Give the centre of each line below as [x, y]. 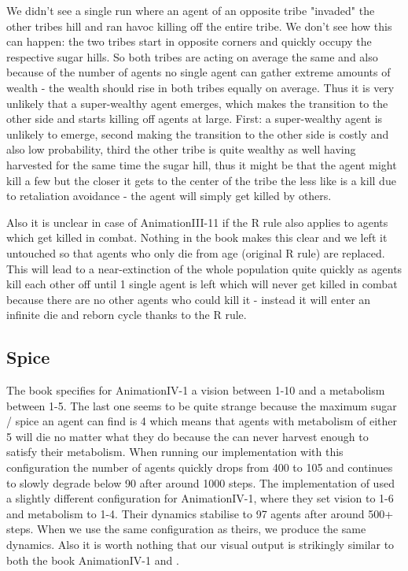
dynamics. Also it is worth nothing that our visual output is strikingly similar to [200, 545]
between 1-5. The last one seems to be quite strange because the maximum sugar [202, 405]
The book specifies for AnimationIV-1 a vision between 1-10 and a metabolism [196, 390]
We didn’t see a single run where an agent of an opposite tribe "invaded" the [191, 10]
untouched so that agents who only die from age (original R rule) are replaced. [196, 252]
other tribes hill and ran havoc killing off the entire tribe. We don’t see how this [199, 26]
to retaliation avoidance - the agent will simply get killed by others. [169, 196]
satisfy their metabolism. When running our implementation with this [175, 452]
